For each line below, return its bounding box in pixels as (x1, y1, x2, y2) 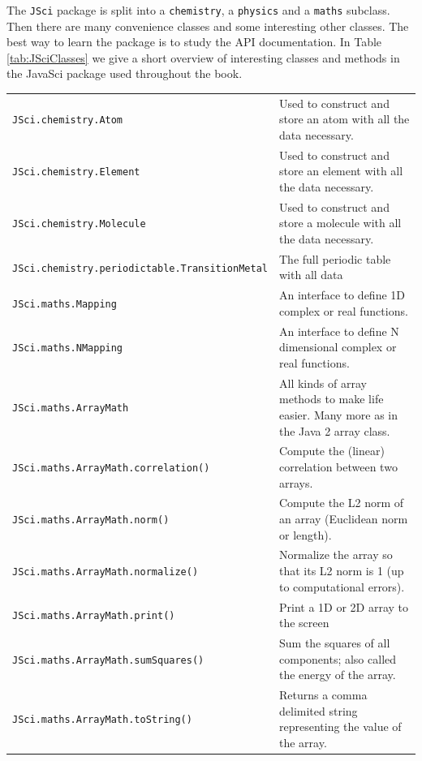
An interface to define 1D (279, 286, 406, 303)
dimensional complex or (279, 338, 397, 355)
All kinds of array (279, 374, 367, 391)
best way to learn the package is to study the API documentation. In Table (6, 33, 382, 50)
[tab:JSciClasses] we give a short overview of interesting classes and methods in (6, 49, 400, 66)
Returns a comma (279, 686, 368, 703)
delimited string (279, 702, 358, 719)
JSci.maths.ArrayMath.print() (12, 610, 175, 622)
